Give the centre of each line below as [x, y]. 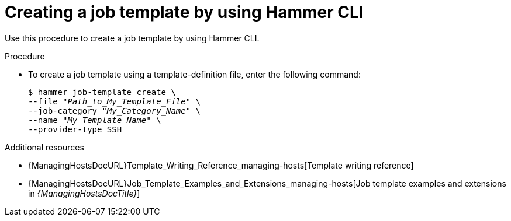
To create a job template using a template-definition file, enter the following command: [194, 74]
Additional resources [44, 147]
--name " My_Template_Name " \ [95, 120]
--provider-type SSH [75, 129]
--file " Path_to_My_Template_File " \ [115, 101]
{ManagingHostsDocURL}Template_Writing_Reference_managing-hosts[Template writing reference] [221, 165]
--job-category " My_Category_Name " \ [115, 110]
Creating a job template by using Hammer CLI [184, 12]
